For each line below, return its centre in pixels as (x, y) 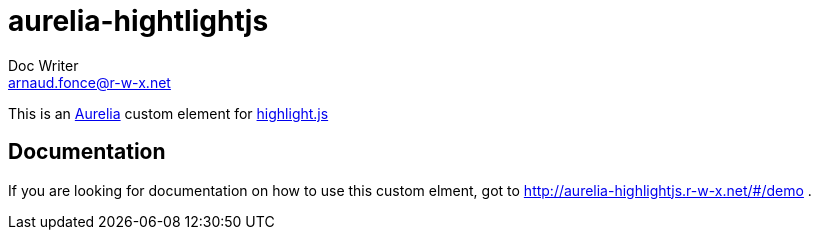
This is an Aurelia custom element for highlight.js (168, 113)
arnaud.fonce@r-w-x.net (89, 82)
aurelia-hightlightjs (138, 21)
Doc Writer (43, 65)
